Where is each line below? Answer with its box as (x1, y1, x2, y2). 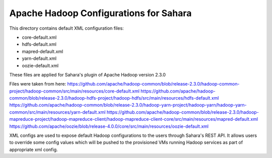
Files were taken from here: (9, 81, 66, 87)
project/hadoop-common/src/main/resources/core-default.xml (9, 88, 140, 94)
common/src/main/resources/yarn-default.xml (9, 109, 106, 115)
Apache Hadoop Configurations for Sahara (9, 8, 192, 19)
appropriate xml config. (9, 146, 58, 152)
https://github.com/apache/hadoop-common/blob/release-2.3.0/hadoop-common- (67, 81, 240, 87)
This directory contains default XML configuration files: (9, 25, 124, 31)
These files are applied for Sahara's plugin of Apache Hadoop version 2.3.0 (9, 71, 166, 77)
